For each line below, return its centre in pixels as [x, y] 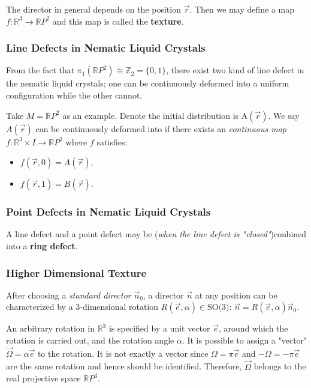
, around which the [253, 328]
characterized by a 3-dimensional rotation [82, 307]
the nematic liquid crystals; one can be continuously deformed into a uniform [148, 83]
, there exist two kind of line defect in [235, 70]
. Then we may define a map [242, 9]
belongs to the [280, 366]
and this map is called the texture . [118, 21]
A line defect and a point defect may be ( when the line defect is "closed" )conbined [156, 234]
